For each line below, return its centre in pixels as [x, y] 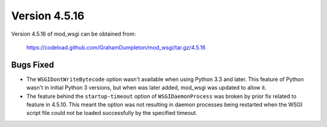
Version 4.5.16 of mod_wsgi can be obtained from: [74, 34]
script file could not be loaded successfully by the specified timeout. [112, 113]
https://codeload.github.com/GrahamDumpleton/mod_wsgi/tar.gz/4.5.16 [116, 47]
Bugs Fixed [33, 64]
